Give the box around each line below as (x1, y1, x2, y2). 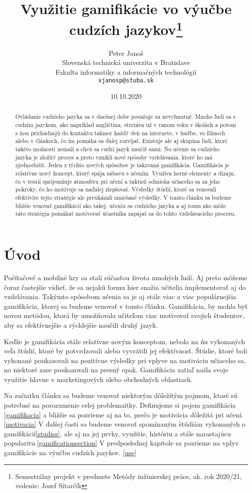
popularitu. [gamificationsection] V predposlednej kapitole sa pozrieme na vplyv (4, 438, 239, 448)
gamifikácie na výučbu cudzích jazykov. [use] (4, 447, 137, 458)
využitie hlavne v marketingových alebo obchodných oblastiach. (4, 374, 193, 384)
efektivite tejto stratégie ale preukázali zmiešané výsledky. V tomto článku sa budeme (15, 193, 232, 202)
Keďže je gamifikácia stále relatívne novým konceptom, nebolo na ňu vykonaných (4, 336, 245, 346)
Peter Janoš (109, 48, 143, 58)
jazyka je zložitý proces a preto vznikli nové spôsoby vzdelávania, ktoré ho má (15, 153, 213, 161)
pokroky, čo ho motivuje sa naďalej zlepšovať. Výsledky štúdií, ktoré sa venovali (15, 185, 217, 193)
